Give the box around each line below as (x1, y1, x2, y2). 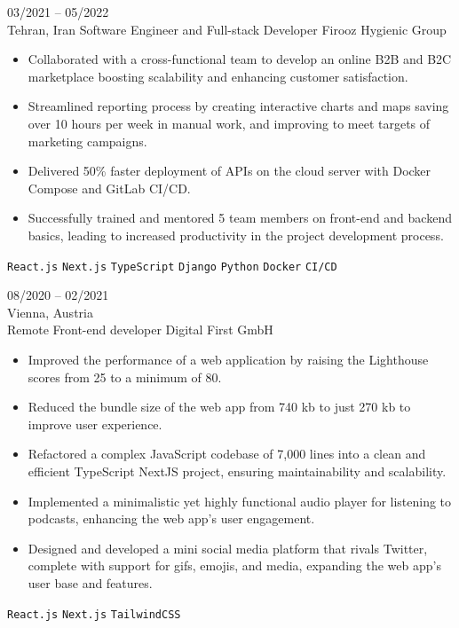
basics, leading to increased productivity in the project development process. (28, 225, 444, 244)
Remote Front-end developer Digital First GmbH (7, 320, 273, 339)
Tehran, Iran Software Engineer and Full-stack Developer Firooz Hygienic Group (7, 20, 447, 38)
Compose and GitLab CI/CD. (28, 178, 191, 197)
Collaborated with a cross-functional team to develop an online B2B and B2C (28, 50, 452, 68)
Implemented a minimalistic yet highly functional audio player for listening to (28, 491, 452, 510)
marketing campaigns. (28, 131, 147, 150)
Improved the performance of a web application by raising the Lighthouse (28, 349, 429, 368)
